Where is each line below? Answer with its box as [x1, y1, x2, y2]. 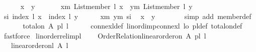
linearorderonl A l [11, 40, 68, 50]
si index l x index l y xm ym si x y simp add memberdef [4, 10, 251, 21]
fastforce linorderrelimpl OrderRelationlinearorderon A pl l [4, 30, 206, 40]
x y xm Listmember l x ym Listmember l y [20, 1, 193, 11]
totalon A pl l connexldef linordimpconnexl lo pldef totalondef [23, 20, 242, 31]
